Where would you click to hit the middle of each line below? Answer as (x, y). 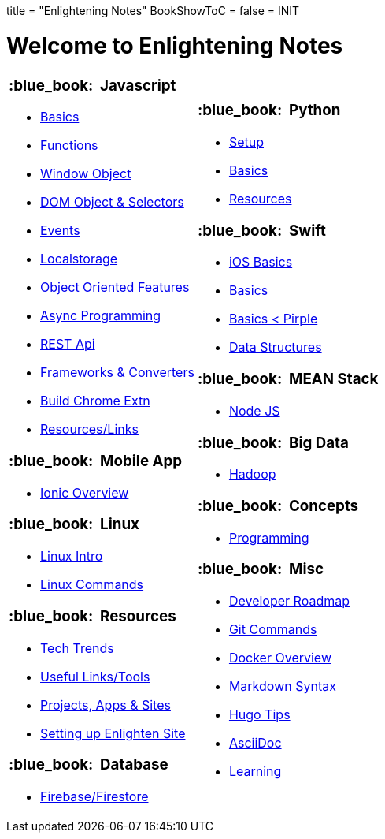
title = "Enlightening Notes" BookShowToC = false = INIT (153, 11)
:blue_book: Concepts (278, 506)
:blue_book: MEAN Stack (288, 379)
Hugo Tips (259, 715)
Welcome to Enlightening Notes (175, 45)
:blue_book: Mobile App (96, 461)
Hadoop (252, 474)
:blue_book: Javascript (93, 85)
